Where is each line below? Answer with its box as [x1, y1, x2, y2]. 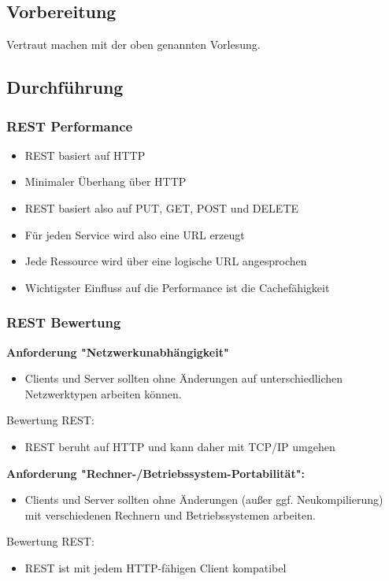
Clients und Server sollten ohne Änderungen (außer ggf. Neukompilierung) [24, 491, 383, 508]
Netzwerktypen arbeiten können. [24, 385, 182, 402]
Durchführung [6, 75, 124, 99]
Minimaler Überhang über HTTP [24, 173, 187, 190]
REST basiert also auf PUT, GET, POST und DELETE [24, 199, 299, 216]
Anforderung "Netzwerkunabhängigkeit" [6, 343, 229, 360]
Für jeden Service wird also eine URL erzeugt [24, 226, 245, 242]
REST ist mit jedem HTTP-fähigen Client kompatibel [24, 559, 287, 575]
